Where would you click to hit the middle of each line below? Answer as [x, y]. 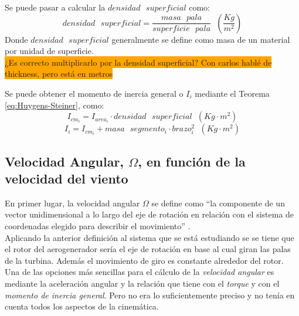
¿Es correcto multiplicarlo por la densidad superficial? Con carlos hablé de [138, 62]
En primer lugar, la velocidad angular [72, 203]
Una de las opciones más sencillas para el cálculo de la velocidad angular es [140, 272]
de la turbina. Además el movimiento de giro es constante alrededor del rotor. [144, 260]
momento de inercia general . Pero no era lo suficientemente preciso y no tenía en [150, 295]
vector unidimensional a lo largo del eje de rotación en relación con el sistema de [149, 214]
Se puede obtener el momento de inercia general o [94, 93]
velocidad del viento [67, 178]
